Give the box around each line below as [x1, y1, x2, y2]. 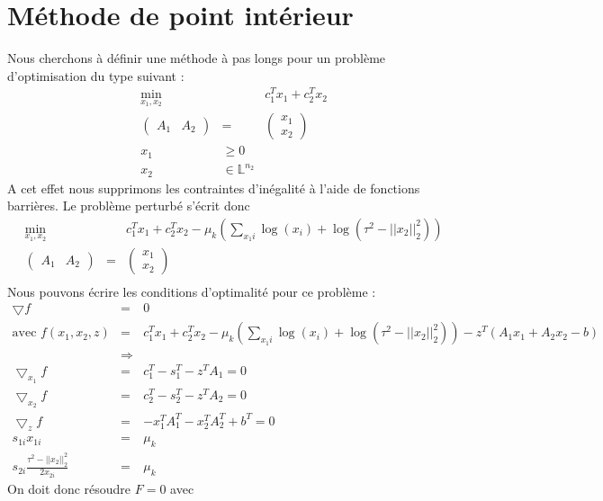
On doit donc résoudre [7, 479, 131, 497]
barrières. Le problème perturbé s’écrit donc [7, 196, 250, 215]
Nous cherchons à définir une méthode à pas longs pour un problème [7, 49, 386, 67]
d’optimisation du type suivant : [7, 66, 184, 85]
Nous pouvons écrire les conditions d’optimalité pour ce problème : [7, 282, 376, 300]
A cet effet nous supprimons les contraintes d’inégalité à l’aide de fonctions [7, 178, 420, 197]
